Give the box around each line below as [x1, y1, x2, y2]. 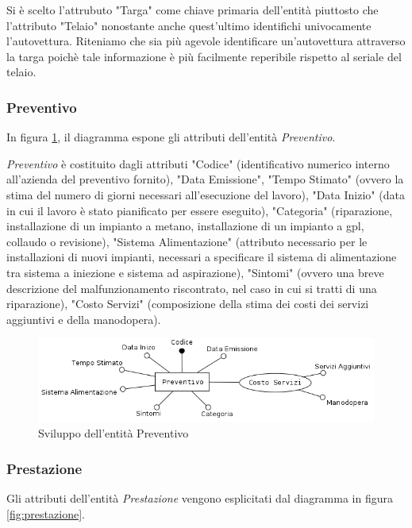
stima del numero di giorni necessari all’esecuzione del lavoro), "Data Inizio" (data [6, 186, 405, 202]
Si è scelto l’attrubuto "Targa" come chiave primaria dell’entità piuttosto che [6, 2, 379, 17]
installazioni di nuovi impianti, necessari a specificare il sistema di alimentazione [6, 249, 397, 265]
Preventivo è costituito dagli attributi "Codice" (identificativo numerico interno [6, 155, 390, 172]
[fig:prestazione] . [6, 505, 85, 522]
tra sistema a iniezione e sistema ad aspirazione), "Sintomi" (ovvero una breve [6, 264, 384, 280]
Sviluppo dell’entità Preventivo [38, 425, 189, 441]
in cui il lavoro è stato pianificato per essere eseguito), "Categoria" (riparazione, [6, 202, 393, 218]
